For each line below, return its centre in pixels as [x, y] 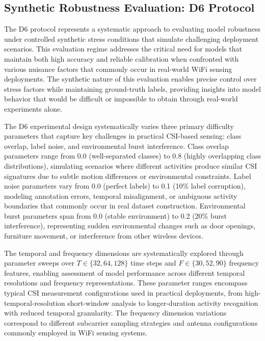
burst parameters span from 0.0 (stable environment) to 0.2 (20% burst [115, 215]
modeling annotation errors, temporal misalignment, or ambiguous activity [121, 195]
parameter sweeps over [39, 263]
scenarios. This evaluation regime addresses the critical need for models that [123, 49]
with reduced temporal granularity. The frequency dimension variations [115, 313]
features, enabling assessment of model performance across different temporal [125, 272]
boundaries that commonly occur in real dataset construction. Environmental [125, 206]
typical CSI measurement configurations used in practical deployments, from [123, 293]
